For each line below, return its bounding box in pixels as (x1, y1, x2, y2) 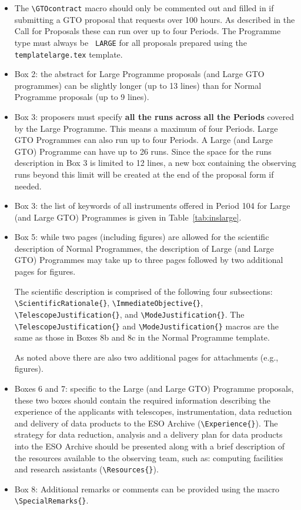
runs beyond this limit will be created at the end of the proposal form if (14, 168, 274, 180)
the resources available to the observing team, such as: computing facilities (14, 451, 283, 464)
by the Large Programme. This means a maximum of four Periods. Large (14, 122, 278, 134)
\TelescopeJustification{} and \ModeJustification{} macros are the (14, 319, 279, 332)
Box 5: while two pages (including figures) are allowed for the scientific (14, 231, 269, 243)
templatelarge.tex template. (14, 48, 123, 60)
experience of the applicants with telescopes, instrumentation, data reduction (14, 405, 292, 418)
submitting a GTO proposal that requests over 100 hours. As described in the (14, 13, 295, 25)
